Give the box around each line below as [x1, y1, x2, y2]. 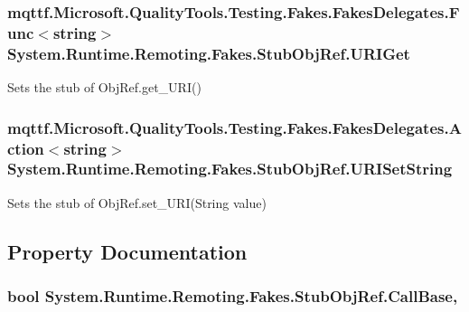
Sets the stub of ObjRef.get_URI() [7, 78, 202, 97]
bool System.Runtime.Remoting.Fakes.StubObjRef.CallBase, [7, 285, 458, 307]
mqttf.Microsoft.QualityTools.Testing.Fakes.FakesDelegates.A [7, 116, 462, 138]
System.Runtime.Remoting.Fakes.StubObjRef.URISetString [7, 157, 453, 180]
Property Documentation [7, 237, 248, 265]
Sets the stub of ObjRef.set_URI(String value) [7, 193, 267, 212]
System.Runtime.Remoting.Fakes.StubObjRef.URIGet [7, 42, 410, 64]
